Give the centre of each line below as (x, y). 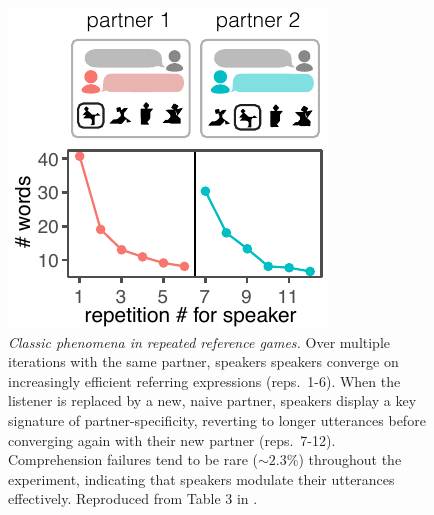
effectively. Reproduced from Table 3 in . (133, 498)
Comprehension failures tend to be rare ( (133, 459)
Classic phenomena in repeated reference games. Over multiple (199, 341)
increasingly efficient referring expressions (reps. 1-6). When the (204, 380)
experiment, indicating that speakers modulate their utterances (201, 478)
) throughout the (350, 459)
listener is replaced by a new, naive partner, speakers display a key (212, 400)
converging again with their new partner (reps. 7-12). (172, 439)
